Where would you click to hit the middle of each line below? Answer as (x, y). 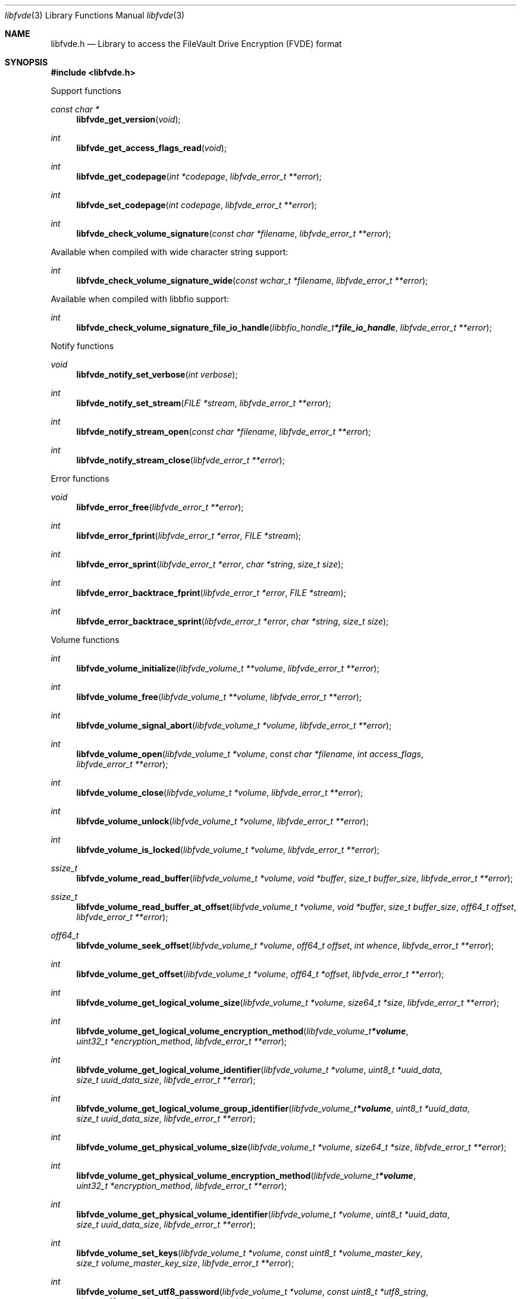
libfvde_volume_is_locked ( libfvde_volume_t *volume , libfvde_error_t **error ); (228, 850)
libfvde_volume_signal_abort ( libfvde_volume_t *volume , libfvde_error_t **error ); (234, 725)
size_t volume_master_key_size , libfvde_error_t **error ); (185, 1263)
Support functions (86, 91)
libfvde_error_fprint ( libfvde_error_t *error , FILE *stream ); (189, 536)
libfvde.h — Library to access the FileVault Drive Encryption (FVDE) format (196, 44)
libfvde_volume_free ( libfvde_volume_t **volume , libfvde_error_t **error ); (219, 697)
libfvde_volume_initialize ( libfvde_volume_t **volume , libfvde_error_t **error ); (228, 668)
